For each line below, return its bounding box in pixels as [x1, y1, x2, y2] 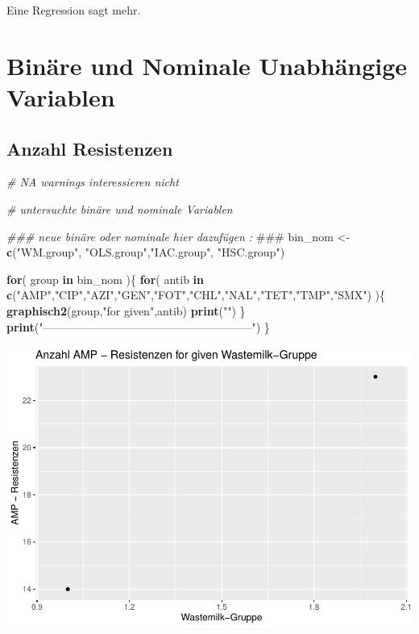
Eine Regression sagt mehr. [6, 2, 141, 18]
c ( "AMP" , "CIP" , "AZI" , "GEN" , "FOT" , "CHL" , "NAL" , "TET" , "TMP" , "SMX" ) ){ [6, 286, 386, 303]
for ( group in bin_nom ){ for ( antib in [6, 270, 205, 287]
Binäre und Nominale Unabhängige [6, 48, 408, 81]
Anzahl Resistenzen [6, 136, 173, 161]
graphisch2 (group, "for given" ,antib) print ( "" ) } [6, 302, 246, 319]
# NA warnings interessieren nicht [6, 173, 179, 190]
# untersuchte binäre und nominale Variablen [6, 200, 233, 217]
